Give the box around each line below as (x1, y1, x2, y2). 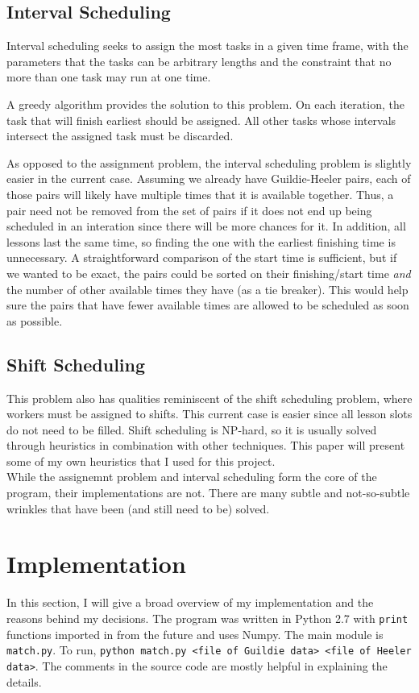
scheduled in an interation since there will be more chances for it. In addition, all (6, 218, 406, 234)
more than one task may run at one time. (6, 68, 211, 85)
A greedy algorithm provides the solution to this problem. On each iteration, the (6, 95, 404, 112)
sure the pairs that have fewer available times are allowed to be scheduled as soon (6, 297, 409, 313)
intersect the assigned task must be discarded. (6, 127, 234, 144)
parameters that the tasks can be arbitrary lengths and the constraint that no (6, 52, 392, 69)
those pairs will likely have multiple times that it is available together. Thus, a (6, 185, 394, 202)
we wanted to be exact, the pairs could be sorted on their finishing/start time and (6, 264, 411, 281)
